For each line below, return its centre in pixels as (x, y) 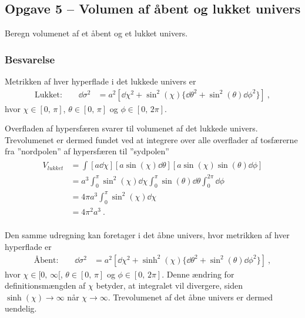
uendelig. (21, 308)
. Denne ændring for (198, 274)
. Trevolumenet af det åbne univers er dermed (190, 297)
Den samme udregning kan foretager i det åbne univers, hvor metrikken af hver (147, 235)
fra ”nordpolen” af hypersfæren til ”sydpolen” (87, 151)
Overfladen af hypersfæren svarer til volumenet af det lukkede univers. (131, 128)
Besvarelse (30, 59)
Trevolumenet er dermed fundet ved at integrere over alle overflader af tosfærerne (151, 139)
